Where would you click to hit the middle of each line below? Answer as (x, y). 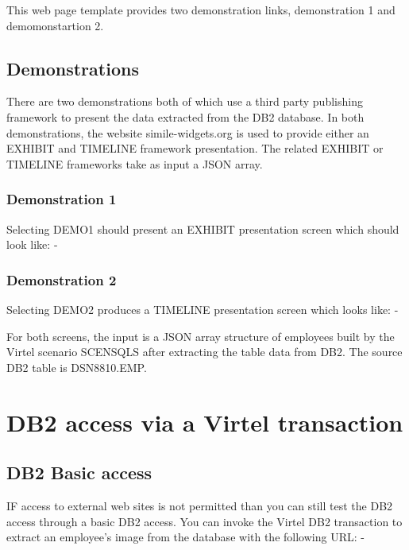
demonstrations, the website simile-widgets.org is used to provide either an (188, 132)
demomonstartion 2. (55, 25)
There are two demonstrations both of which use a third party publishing (185, 101)
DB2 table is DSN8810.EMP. (77, 367)
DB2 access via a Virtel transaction (205, 422)
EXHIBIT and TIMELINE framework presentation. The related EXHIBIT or (195, 148)
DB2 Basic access (79, 473)
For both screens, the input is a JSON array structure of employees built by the (201, 336)
